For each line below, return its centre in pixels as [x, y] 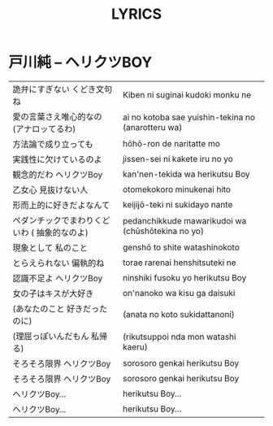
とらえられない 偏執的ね [58, 263]
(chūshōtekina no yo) [163, 231]
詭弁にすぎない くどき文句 [62, 89]
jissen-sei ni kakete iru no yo [178, 159]
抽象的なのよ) [63, 233]
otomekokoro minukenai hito [177, 189]
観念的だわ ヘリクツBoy [58, 174]
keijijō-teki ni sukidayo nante [178, 204]
